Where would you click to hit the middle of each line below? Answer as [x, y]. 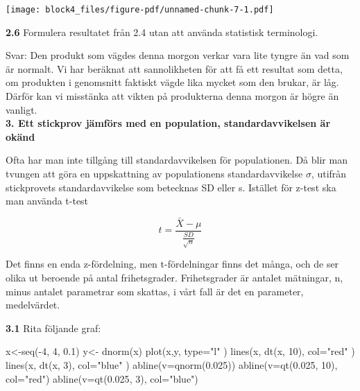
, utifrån [329, 173]
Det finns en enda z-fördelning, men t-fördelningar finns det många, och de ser [172, 264]
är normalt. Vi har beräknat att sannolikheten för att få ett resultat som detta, [174, 68]
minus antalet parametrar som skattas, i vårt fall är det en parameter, [155, 291]
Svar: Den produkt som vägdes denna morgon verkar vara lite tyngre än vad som [178, 55]
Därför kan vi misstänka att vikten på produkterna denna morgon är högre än [172, 96]
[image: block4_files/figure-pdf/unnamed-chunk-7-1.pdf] [140, 10]
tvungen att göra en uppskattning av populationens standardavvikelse [154, 173]
